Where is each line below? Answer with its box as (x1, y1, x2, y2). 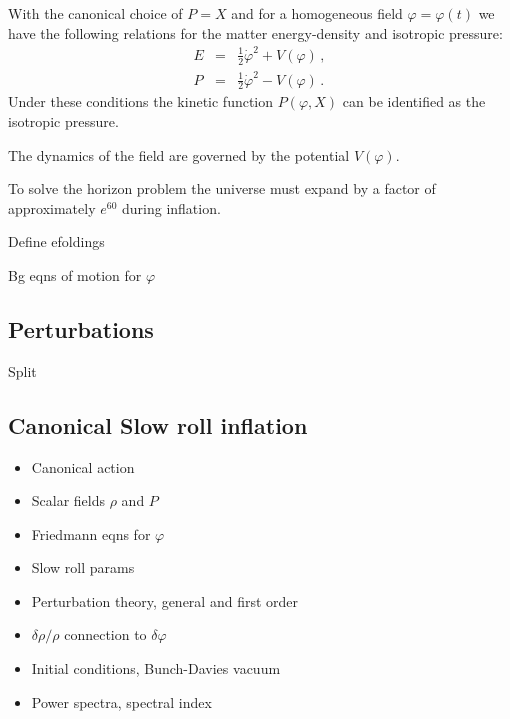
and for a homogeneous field (231, 3, 403, 23)
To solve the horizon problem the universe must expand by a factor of (8, 178, 436, 199)
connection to (64, 624, 147, 645)
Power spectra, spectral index (31, 691, 212, 712)
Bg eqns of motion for (8, 264, 142, 285)
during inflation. (121, 197, 221, 218)
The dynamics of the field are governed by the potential (8, 144, 350, 165)
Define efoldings (8, 231, 105, 252)
